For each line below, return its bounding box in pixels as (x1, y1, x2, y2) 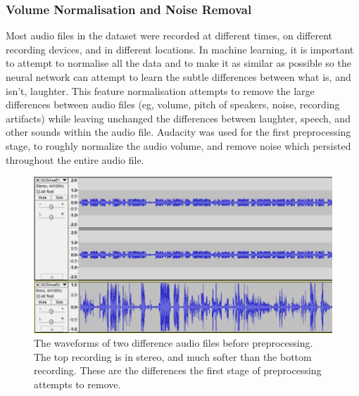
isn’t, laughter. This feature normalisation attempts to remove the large (6, 83, 315, 98)
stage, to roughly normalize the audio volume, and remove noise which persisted (6, 138, 351, 153)
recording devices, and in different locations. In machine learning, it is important (6, 41, 354, 56)
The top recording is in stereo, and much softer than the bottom (34, 349, 312, 364)
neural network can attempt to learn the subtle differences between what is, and (6, 70, 351, 84)
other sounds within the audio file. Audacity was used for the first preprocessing (6, 124, 351, 139)
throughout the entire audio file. (6, 152, 144, 167)
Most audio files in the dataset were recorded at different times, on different (6, 28, 333, 43)
